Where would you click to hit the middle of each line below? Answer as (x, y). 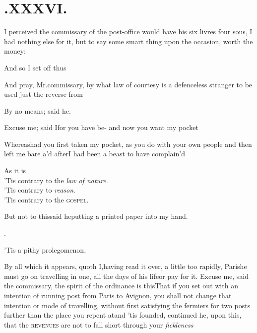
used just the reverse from (43, 94)
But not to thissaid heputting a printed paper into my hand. (96, 216)
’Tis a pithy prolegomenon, (45, 249)
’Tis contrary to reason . (40, 190)
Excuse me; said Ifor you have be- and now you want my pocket (101, 127)
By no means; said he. (37, 110)
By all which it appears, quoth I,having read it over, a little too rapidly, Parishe (126, 266)
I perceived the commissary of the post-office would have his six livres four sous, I (128, 32)
